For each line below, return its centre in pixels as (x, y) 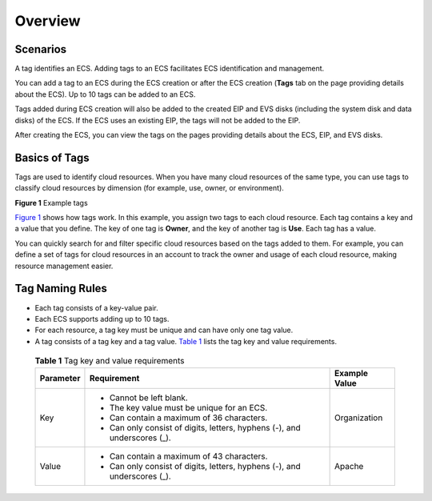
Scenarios (41, 49)
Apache (349, 466)
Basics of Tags (52, 157)
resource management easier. (64, 266)
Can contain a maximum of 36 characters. (188, 418)
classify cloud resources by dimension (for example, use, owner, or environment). (149, 188)
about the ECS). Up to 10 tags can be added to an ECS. (105, 94)
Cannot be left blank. (148, 398)
